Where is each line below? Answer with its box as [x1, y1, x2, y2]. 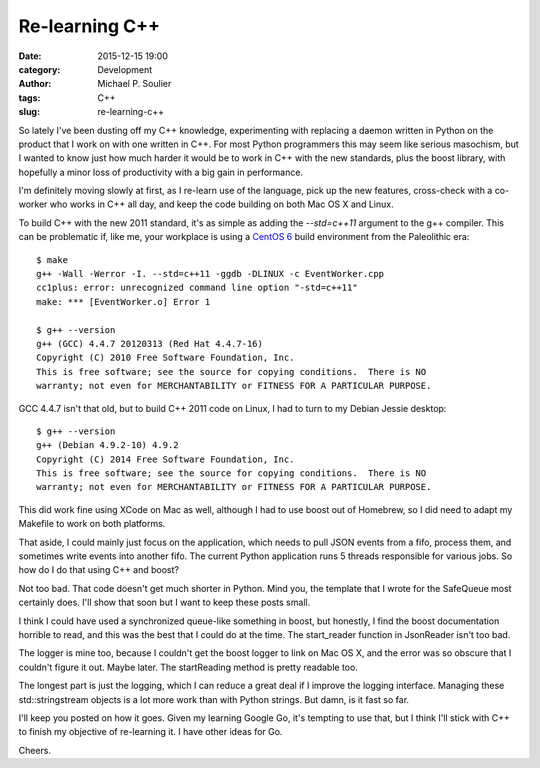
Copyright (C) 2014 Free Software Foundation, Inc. [36, 453, 295, 465]
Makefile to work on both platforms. [18, 518, 166, 530]
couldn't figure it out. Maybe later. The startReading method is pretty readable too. [18, 661, 359, 673]
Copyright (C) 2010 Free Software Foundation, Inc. [36, 352, 295, 364]
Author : [18, 78, 52, 90]
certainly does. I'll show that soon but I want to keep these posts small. [18, 596, 311, 609]
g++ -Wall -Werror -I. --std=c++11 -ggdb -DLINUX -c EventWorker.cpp [36, 268, 385, 280]
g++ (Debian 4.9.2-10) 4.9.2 [36, 440, 179, 451]
